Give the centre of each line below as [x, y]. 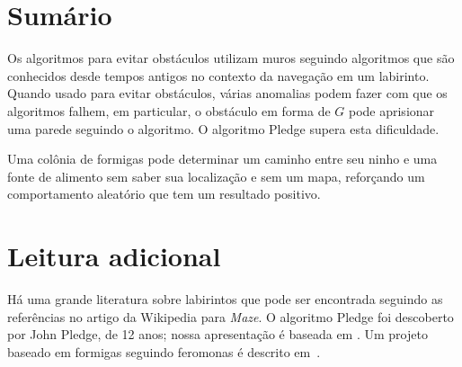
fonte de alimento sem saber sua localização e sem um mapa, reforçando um [216, 176]
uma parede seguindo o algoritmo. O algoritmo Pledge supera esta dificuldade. [223, 128]
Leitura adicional [114, 256]
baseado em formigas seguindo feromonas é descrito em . [164, 351]
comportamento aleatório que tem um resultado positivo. [164, 194]
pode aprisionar [391, 110]
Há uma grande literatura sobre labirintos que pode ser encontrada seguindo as [225, 299]
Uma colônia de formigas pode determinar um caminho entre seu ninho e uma [222, 159]
